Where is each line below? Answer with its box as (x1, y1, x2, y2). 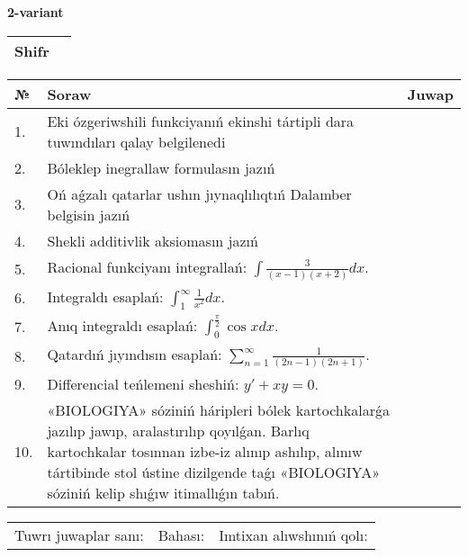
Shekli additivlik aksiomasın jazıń (47, 229, 258, 251)
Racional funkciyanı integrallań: (47, 256, 247, 277)
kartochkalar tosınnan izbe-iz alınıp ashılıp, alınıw (47, 440, 363, 462)
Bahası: (157, 524, 205, 545)
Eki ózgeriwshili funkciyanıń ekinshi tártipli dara (47, 110, 355, 131)
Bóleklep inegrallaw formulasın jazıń (47, 157, 275, 178)
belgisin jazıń (47, 203, 130, 225)
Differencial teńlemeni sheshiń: (47, 373, 239, 394)
